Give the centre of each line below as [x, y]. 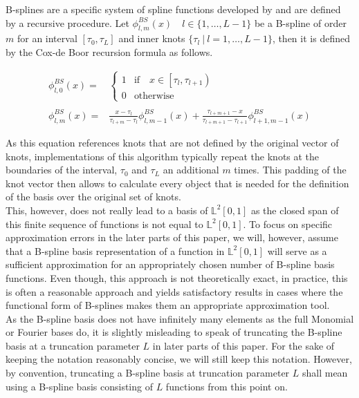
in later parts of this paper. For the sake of [243, 345]
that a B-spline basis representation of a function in [115, 250]
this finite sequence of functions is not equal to [104, 224]
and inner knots [152, 38]
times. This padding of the [290, 170]
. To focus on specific [288, 224]
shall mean [325, 373]
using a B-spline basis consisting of [79, 386]
